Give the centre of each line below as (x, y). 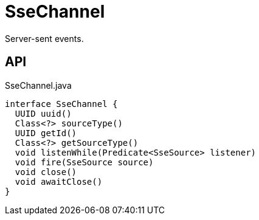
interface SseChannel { (61, 104)
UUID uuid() (43, 113)
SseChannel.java (38, 85)
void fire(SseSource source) (84, 162)
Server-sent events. (44, 38)
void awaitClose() (59, 181)
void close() (46, 172)
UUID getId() (46, 133)
